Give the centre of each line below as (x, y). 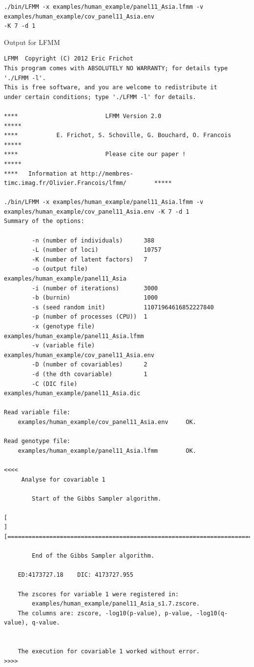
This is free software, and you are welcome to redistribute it (111, 88)
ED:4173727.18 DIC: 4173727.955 (75, 575)
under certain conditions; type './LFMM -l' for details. (100, 97)
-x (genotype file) (63, 326)
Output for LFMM (32, 42)
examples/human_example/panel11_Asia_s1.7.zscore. (116, 604)
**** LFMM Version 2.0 (83, 116)
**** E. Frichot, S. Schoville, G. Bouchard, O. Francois (118, 135)
